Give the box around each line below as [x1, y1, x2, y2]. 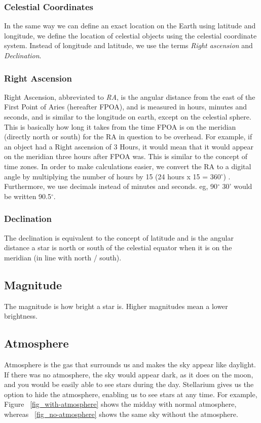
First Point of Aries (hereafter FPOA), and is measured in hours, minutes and [4, 101, 247, 112]
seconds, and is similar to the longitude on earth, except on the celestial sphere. [4, 111, 251, 122]
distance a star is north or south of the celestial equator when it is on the [4, 242, 232, 253]
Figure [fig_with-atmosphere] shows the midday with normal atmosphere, [4, 399, 237, 409]
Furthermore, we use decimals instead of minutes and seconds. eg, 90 [4, 181, 218, 191]
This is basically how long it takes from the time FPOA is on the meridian [4, 121, 236, 132]
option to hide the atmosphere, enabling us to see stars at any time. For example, [4, 389, 257, 399]
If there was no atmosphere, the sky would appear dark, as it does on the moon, [4, 369, 253, 379]
